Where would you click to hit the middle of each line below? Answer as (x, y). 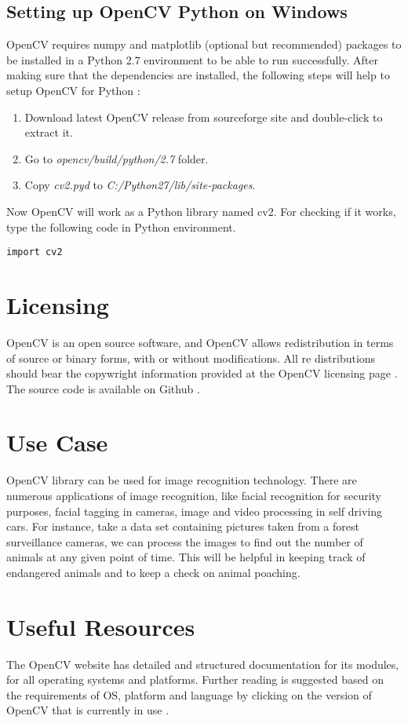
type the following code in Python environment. (121, 226)
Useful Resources (101, 626)
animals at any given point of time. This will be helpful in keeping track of (186, 557)
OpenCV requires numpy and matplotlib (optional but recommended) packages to (204, 44)
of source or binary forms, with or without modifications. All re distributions (191, 358)
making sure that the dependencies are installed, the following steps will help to (198, 75)
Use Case (57, 442)
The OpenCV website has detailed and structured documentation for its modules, (203, 664)
